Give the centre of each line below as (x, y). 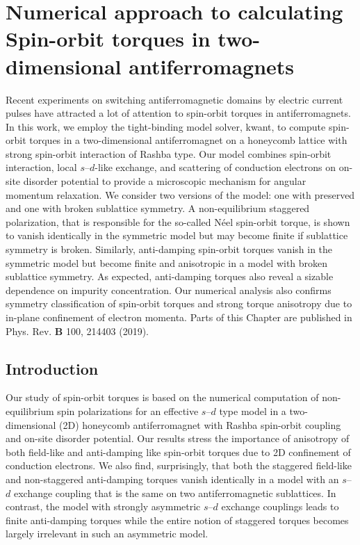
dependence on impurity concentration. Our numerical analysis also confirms (169, 290)
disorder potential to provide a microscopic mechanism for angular (165, 181)
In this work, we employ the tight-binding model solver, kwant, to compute (166, 126)
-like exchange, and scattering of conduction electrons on (215, 167)
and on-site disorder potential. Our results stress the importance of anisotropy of (178, 438)
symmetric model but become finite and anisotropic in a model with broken (167, 262)
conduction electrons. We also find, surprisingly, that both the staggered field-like (179, 465)
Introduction (52, 368)
